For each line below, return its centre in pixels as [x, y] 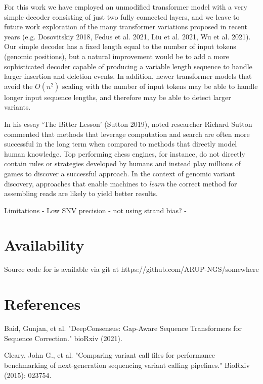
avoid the [18, 86]
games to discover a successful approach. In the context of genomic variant [120, 173]
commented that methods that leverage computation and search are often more [127, 134]
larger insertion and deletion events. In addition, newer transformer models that [128, 76]
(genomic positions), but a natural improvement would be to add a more [117, 56]
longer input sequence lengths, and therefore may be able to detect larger [118, 97]
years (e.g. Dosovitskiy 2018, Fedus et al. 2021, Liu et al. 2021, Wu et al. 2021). [127, 36]
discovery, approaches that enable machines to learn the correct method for [121, 183]
